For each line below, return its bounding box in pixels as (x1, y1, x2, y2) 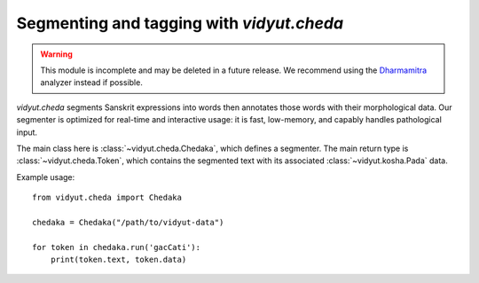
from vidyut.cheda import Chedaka (32, 193, 182, 203)
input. (16, 127, 38, 138)
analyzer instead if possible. (40, 77, 144, 88)
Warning (40, 49, 73, 59)
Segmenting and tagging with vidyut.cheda (16, 13, 344, 33)
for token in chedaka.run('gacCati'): (32, 242, 201, 252)
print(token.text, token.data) (50, 255, 187, 265)
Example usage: (16, 171, 75, 182)
